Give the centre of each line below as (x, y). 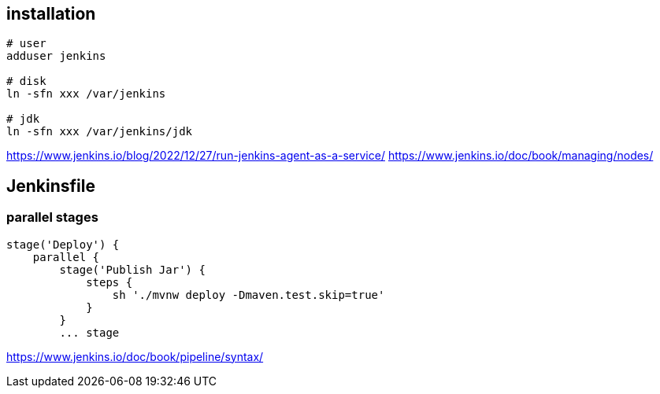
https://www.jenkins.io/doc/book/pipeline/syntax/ (135, 356)
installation (51, 14)
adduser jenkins (56, 56)
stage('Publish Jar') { (132, 269)
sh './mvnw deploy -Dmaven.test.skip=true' (248, 295)
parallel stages (52, 217)
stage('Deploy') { (63, 244)
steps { (109, 282)
